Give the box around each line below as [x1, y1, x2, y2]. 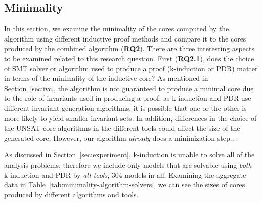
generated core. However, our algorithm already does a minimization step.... [4, 132, 238, 143]
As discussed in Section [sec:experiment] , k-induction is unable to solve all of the [4, 149, 255, 160]
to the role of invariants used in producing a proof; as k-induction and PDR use [4, 93, 251, 103]
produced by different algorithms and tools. [4, 189, 139, 199]
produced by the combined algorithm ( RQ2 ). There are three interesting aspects [4, 43, 255, 54]
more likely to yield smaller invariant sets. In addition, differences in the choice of [4, 112, 257, 123]
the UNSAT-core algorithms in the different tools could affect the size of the [4, 123, 240, 133]
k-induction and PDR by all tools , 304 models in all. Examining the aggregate [4, 169, 246, 180]
